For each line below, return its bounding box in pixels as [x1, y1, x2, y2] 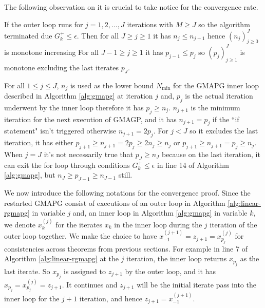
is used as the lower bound [70, 80, 154, 90]
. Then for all [77, 30, 119, 41]
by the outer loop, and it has [125, 265, 216, 276]
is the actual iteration [185, 90, 253, 101]
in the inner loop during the [114, 219, 202, 229]
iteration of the [210, 219, 257, 229]
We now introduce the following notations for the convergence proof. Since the [4, 187, 251, 198]
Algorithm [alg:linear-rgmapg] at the [4, 253, 119, 264]
